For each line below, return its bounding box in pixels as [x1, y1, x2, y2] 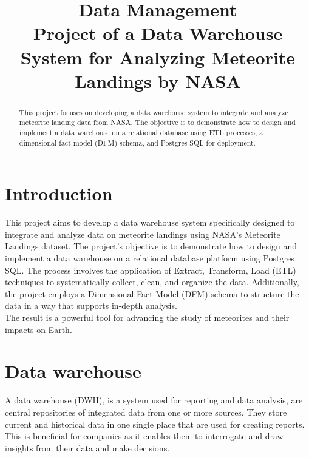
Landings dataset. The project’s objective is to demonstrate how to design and [5, 240, 297, 252]
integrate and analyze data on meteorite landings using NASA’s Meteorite [5, 227, 280, 240]
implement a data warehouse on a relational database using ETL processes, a [19, 127, 263, 138]
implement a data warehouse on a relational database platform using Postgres [5, 252, 294, 264]
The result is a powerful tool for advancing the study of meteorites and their [5, 311, 290, 324]
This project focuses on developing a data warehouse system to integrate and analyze [19, 107, 288, 117]
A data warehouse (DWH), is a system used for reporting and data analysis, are [5, 394, 303, 406]
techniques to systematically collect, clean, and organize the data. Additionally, [5, 275, 299, 288]
